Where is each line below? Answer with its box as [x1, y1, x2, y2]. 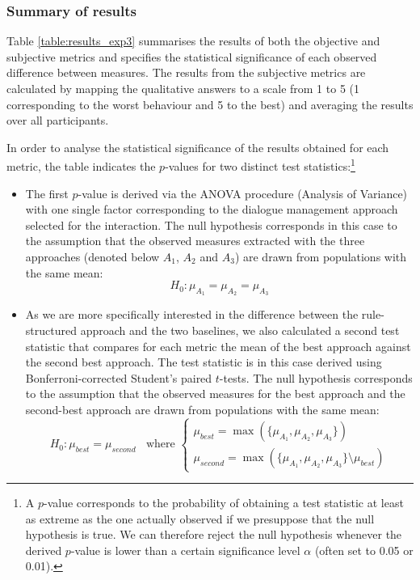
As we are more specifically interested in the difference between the [25, 306, 359, 323]
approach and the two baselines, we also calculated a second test [80, 321, 400, 338]
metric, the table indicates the [6, 158, 156, 175]
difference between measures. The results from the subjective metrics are [6, 64, 366, 81]
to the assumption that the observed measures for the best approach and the [25, 385, 405, 402]
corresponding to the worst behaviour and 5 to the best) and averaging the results [6, 95, 414, 112]
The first [25, 184, 69, 201]
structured [25, 321, 77, 338]
